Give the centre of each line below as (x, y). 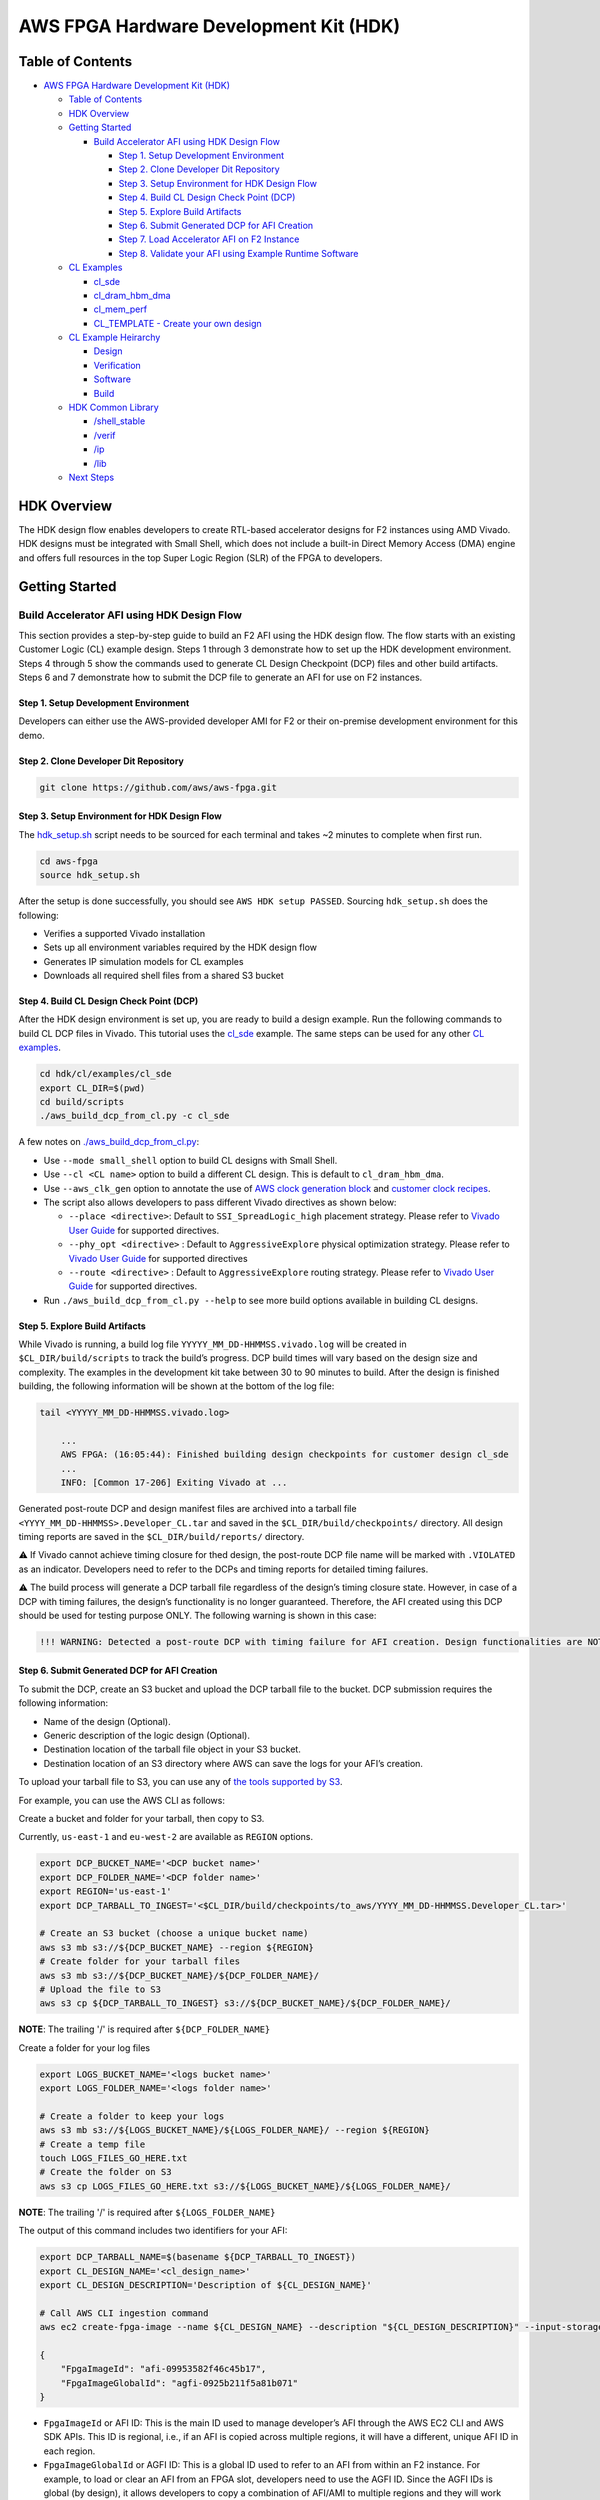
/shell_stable (119, 421)
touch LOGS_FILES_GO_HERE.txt (113, 2158)
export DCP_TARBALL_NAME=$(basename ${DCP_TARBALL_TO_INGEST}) (198, 2257)
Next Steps (91, 477)
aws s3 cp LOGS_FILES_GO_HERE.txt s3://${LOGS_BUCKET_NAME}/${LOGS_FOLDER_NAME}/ (245, 2186)
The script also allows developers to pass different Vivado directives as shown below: (220, 1202)
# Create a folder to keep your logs (132, 2116)
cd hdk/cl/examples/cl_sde (105, 1074)
